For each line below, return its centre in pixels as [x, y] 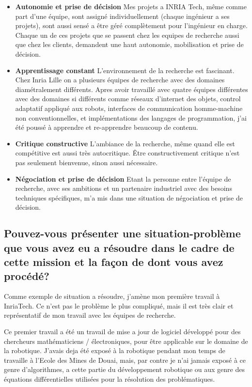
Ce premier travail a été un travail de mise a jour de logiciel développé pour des [122, 332]
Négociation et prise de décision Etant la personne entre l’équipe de [123, 178]
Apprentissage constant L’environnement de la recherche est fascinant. [125, 70]
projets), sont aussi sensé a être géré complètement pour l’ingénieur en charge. [131, 25]
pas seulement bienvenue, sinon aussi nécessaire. [87, 162]
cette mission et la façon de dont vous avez [114, 262]
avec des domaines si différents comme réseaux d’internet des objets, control [128, 99]
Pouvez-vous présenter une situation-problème [122, 233]
